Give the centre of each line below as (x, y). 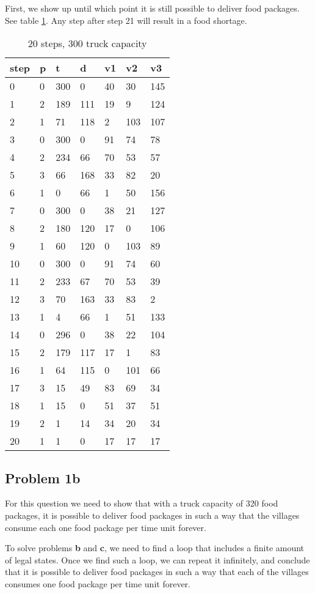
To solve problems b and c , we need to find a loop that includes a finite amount (155, 548)
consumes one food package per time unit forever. (98, 583)
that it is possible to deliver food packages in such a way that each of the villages (157, 572)
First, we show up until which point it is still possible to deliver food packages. (152, 8)
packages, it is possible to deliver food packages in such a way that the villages (152, 515)
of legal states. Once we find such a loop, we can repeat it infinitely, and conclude (157, 559)
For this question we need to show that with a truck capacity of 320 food (142, 503)
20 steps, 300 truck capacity (87, 43)
